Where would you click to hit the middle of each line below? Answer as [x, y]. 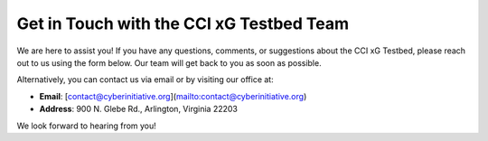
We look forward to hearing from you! [87, 126]
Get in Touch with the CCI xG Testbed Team [183, 23]
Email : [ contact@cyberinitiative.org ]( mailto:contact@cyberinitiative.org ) [173, 96]
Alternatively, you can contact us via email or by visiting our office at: [145, 80]
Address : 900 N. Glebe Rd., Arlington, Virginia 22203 [139, 109]
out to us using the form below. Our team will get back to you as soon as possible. [169, 62]
